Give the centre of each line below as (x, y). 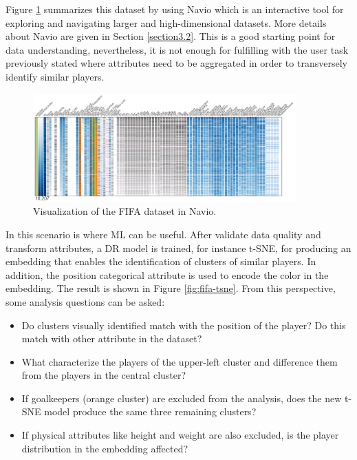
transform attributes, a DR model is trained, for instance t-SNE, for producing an (178, 248)
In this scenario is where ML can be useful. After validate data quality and (163, 234)
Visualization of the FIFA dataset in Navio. (125, 211)
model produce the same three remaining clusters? (150, 411)
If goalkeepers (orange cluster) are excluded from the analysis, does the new (182, 398)
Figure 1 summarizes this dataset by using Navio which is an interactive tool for (175, 9)
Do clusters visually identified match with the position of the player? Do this (184, 325)
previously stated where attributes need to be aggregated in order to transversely (176, 63)
